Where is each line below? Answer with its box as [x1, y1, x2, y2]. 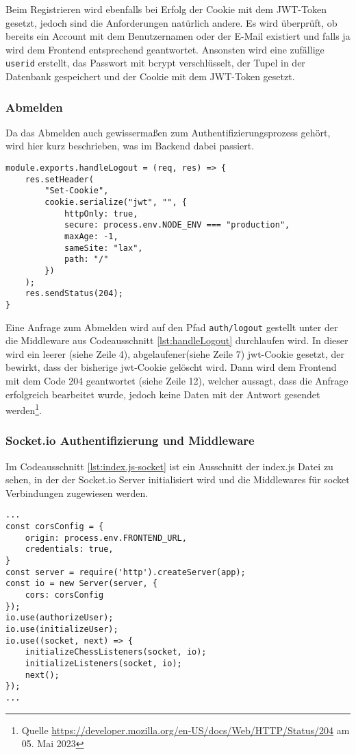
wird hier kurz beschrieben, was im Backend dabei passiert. [5, 138, 255, 153]
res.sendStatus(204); [25, 289, 123, 299]
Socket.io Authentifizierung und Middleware [5, 432, 255, 449]
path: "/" [64, 254, 109, 265]
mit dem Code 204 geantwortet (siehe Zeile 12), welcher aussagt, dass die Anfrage [5, 374, 348, 387]
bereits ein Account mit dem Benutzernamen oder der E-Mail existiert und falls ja [5, 29, 351, 43]
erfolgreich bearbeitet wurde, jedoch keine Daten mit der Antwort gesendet [5, 387, 320, 401]
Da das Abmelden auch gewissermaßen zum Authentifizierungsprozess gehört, [5, 125, 331, 139]
